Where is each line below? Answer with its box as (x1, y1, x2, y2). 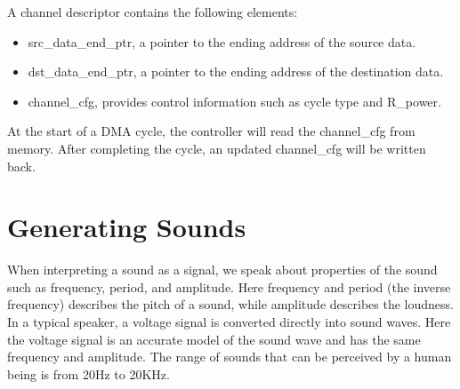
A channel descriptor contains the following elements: (7, 3, 298, 20)
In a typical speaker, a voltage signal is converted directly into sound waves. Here (7, 313, 451, 331)
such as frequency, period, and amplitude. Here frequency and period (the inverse (7, 277, 451, 296)
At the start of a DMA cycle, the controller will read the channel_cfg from (7, 122, 416, 140)
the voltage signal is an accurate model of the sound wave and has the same (7, 329, 421, 348)
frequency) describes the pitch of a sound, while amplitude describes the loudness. (7, 295, 454, 314)
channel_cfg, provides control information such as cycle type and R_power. (28, 91, 441, 110)
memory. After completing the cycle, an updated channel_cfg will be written (7, 139, 426, 157)
